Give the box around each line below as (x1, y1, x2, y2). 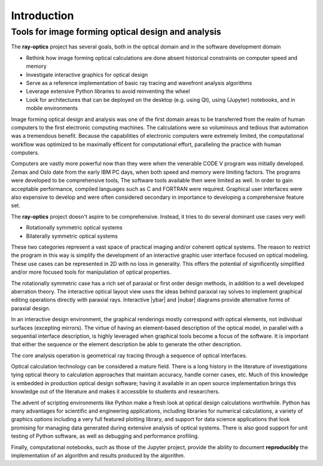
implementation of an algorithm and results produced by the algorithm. (11, 452, 185, 459)
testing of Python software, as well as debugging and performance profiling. (11, 432, 200, 440)
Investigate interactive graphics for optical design (26, 71, 148, 78)
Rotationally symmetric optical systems (26, 224, 123, 231)
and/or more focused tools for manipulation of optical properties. (11, 268, 171, 276)
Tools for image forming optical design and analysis (11, 26, 221, 37)
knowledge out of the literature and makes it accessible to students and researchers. (11, 388, 220, 395)
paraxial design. (11, 304, 51, 311)
